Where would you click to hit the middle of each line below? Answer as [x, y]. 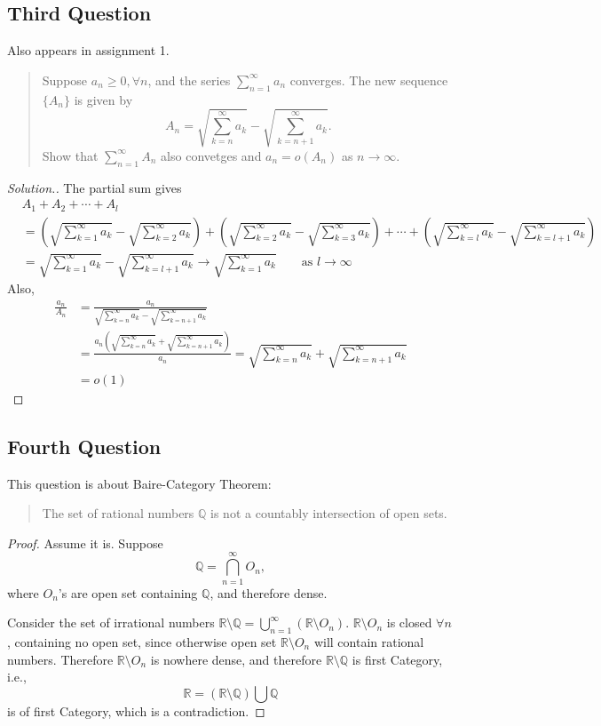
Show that [70, 155]
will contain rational [369, 642]
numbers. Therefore [60, 659]
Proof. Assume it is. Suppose [85, 543]
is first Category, [397, 659]
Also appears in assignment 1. [88, 50]
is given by [103, 99]
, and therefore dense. [269, 592]
